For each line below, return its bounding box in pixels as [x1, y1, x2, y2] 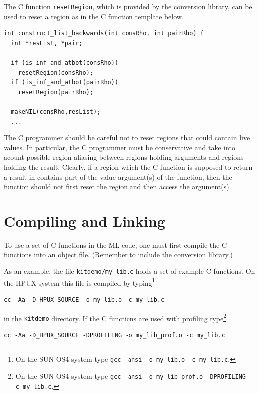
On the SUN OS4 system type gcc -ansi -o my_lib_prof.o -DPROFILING [15, 371, 246, 381]
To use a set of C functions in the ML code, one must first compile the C [4, 239, 227, 250]
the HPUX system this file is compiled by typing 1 [4, 276, 155, 288]
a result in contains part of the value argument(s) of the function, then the [4, 171, 232, 182]
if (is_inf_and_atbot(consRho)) [11, 59, 119, 67]
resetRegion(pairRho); [18, 88, 93, 96]
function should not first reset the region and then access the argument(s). [4, 181, 231, 192]
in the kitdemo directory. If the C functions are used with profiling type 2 [4, 311, 226, 323]
